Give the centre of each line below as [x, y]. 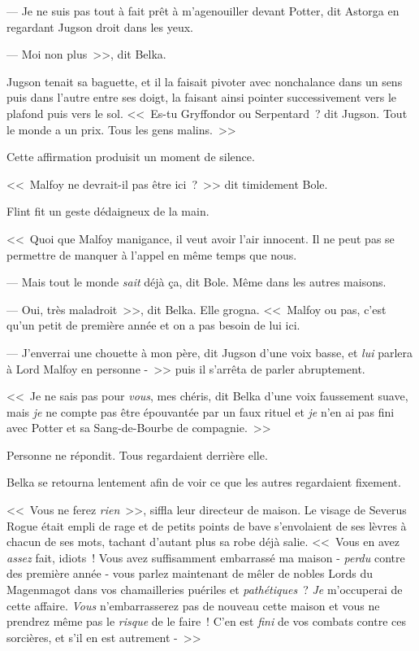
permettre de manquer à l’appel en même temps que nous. [152, 254]
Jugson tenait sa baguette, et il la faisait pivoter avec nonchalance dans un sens [205, 81]
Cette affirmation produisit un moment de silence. [131, 157]
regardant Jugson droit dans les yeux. [100, 26]
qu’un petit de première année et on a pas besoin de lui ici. [153, 325]
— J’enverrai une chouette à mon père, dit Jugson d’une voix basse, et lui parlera [209, 352]
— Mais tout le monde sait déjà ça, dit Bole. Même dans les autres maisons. [197, 282]
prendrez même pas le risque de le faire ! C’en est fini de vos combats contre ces [206, 621]
